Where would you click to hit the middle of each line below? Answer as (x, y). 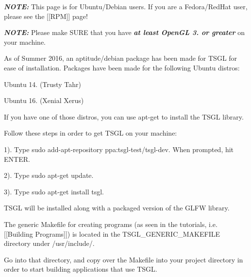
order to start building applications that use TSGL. (81, 269)
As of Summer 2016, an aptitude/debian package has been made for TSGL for (121, 58)
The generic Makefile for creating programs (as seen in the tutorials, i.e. (111, 224)
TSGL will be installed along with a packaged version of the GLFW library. (117, 208)
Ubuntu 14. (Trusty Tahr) (42, 84)
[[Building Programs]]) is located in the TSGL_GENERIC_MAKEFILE (112, 234)
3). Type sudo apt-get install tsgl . (54, 191)
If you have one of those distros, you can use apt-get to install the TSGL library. (124, 116)
